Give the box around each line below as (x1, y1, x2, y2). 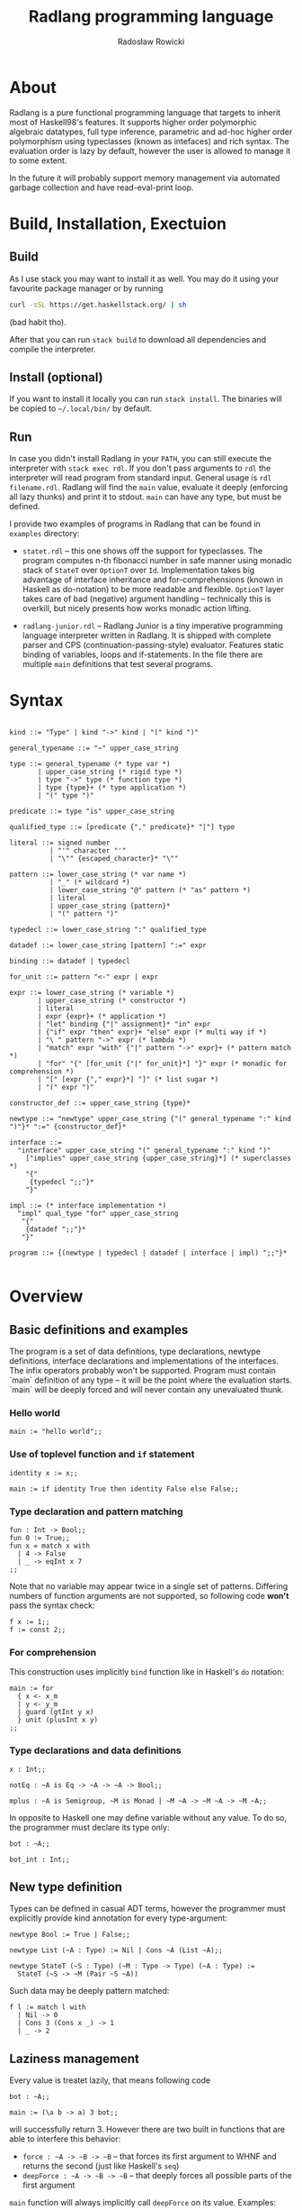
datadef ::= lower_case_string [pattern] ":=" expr (9, 941, 207, 950)
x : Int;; (9, 1765, 47, 1774)
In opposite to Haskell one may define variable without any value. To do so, (9, 1812, 288, 1822)
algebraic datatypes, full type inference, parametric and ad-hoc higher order (9, 126, 293, 137)
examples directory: (9, 528, 80, 539)
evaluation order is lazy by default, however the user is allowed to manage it (9, 145, 291, 156)
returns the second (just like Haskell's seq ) (22, 2160, 180, 2171)
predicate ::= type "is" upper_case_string (9, 807, 175, 817)
